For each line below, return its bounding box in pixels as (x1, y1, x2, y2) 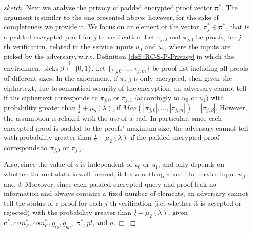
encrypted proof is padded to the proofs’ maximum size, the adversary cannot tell (4, 122, 248, 133)
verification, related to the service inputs (12, 41, 134, 52)
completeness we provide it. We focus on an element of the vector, (4, 21, 201, 32)
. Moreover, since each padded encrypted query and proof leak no (21, 178, 216, 189)
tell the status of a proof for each (4, 197, 103, 208)
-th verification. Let (96, 31, 155, 41)
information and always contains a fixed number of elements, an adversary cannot (4, 188, 248, 198)
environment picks (4, 63, 58, 73)
